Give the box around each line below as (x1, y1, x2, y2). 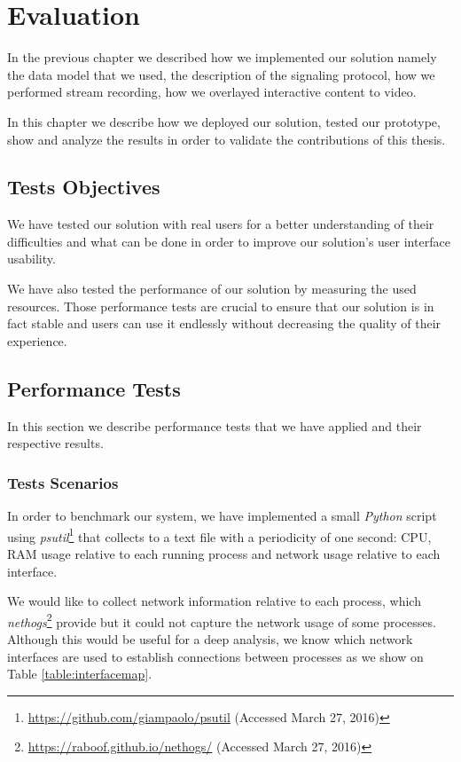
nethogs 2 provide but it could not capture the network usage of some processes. (7, 609, 436, 631)
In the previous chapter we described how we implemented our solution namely (7, 48, 437, 67)
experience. (7, 331, 67, 350)
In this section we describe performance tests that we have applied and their (7, 416, 422, 435)
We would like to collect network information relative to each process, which (7, 592, 421, 610)
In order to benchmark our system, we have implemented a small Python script (7, 507, 437, 525)
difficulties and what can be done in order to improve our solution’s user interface (7, 232, 450, 250)
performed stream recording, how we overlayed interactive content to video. (7, 82, 417, 101)
